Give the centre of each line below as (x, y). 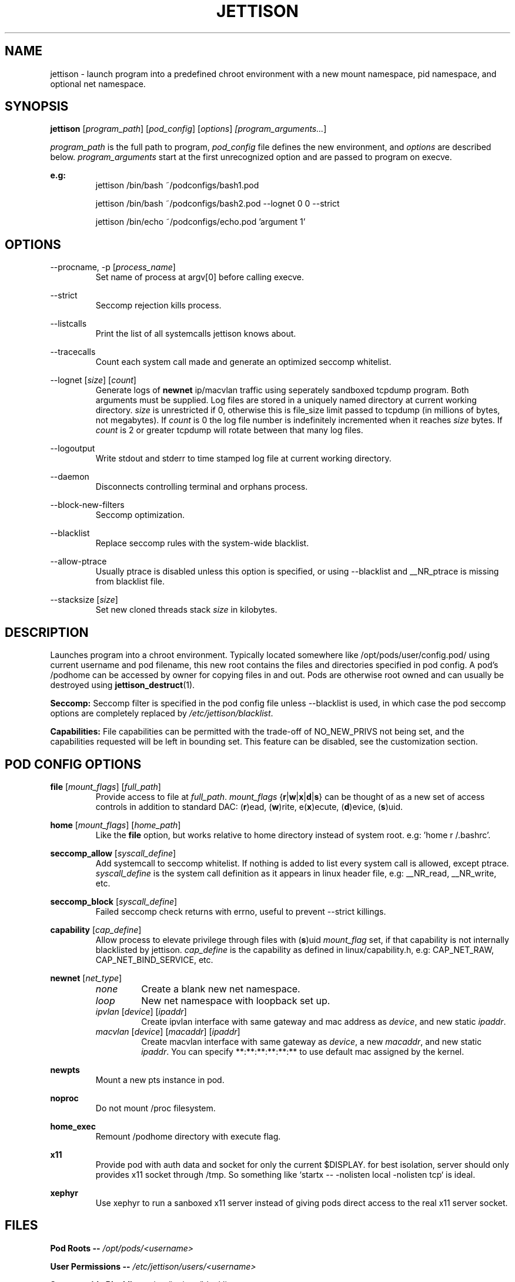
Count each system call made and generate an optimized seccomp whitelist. (243, 362)
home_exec (73, 1126)
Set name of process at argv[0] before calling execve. (200, 277)
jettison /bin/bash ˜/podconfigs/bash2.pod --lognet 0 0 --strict (218, 204)
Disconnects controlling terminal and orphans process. (202, 487)
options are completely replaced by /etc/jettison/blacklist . (162, 713)
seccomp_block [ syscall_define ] (114, 901)
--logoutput (73, 449)
